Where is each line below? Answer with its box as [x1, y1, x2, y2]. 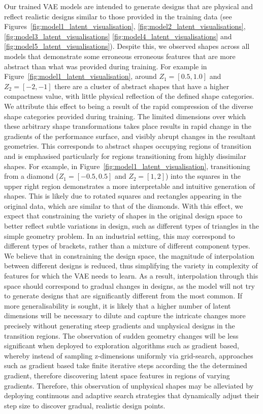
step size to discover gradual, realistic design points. [4, 400, 166, 410]
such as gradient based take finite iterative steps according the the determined [4, 360, 247, 371]
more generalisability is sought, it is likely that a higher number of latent [4, 300, 231, 311]
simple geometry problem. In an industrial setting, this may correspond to [4, 230, 235, 241]
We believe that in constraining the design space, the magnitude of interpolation [4, 250, 254, 261]
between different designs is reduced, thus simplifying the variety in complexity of [4, 260, 258, 271]
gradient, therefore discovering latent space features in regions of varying [4, 370, 230, 380]
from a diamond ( [4, 171, 59, 181]
